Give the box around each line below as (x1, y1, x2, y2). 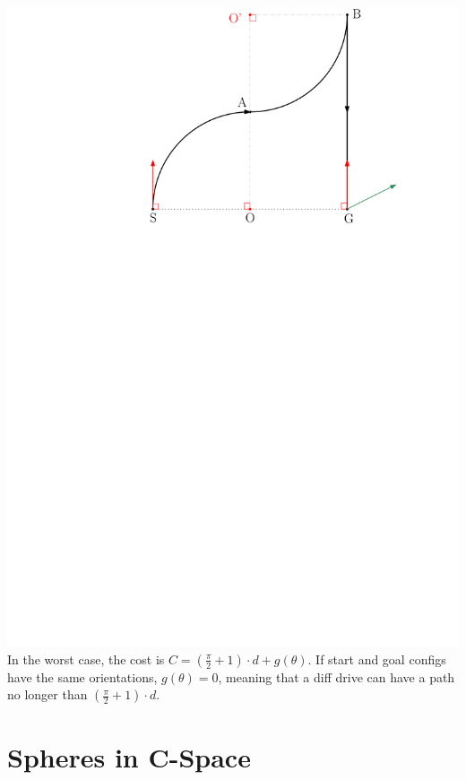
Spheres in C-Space (7, 738, 251, 775)
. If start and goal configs (307, 649, 446, 668)
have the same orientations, (7, 667, 158, 686)
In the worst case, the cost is (7, 649, 165, 668)
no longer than (7, 685, 88, 704)
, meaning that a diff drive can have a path (218, 667, 455, 686)
